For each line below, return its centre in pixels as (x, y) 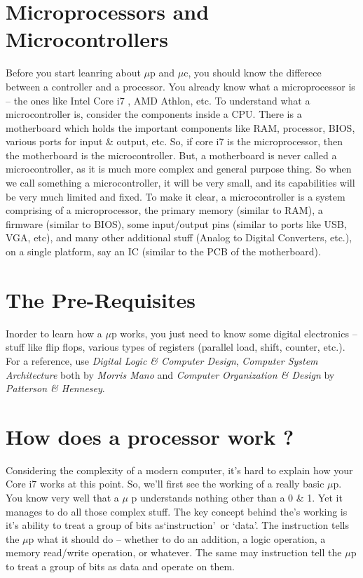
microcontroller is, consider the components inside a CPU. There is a (154, 114)
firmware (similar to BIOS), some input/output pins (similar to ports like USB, (176, 223)
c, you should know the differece (253, 73)
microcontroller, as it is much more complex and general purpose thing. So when (179, 169)
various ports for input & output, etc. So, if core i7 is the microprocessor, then (174, 141)
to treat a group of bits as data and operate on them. (120, 566)
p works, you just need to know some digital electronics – (234, 333)
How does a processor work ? (150, 436)
